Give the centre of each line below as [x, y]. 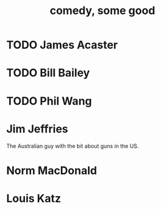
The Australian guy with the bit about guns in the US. [73, 146]
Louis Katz [34, 198]
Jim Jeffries [37, 129]
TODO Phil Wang [49, 101]
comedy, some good [102, 11]
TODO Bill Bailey [48, 73]
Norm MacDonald [52, 170]
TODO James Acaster [62, 45]
